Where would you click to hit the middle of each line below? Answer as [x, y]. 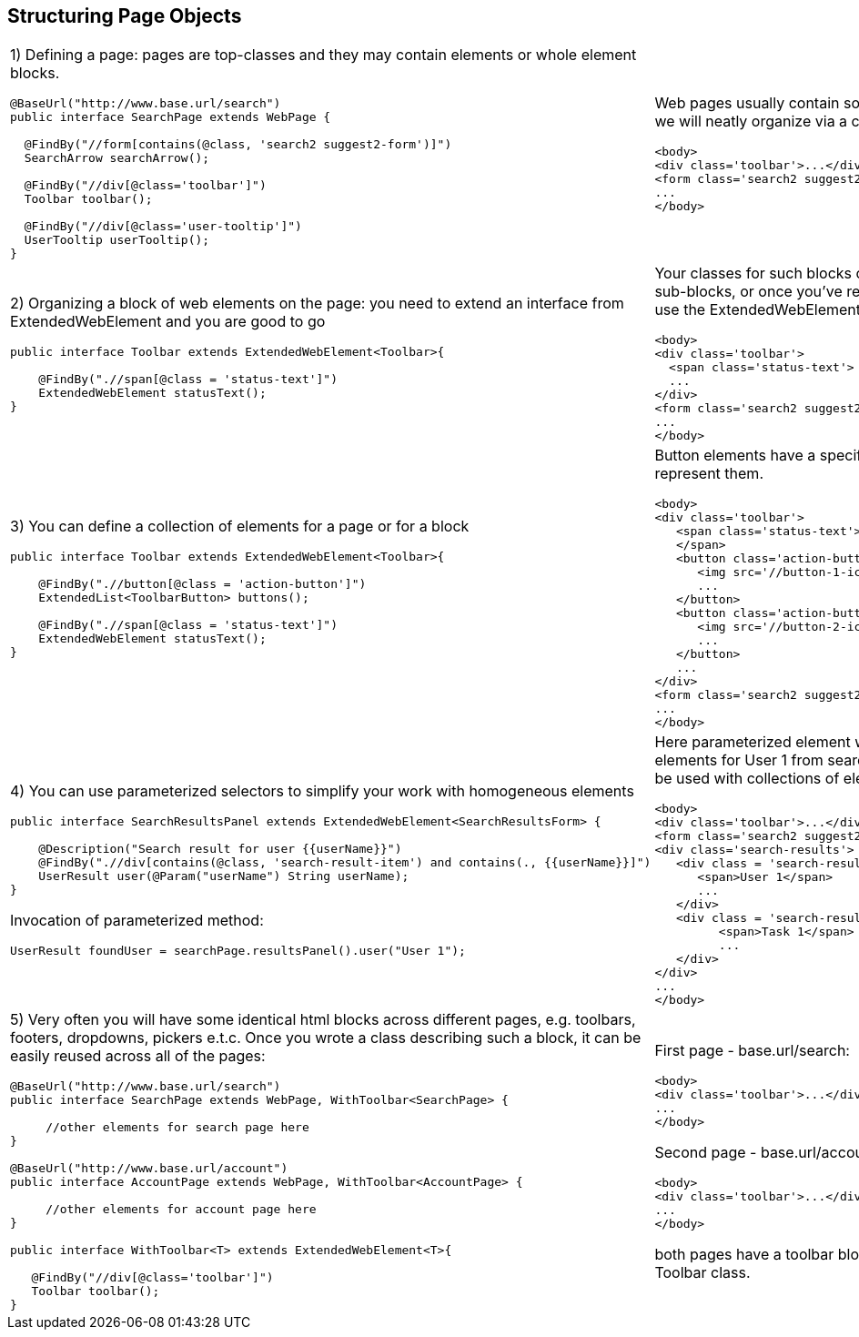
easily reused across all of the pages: [138, 1056]
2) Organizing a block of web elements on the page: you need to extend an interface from [317, 303]
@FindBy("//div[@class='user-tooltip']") [163, 227]
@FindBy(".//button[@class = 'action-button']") [202, 583]
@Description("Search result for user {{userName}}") [220, 849]
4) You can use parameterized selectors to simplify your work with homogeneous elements [322, 791]
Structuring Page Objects [125, 16]
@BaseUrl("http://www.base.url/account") [149, 1169]
